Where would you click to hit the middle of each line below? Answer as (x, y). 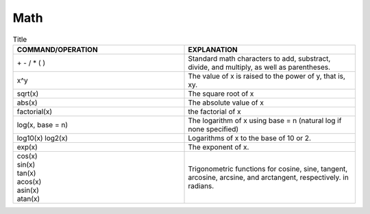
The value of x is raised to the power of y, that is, (267, 76)
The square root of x (221, 94)
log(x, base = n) (42, 124)
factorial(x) (35, 111)
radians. (201, 186)
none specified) (213, 129)
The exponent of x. (219, 147)
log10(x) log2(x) (42, 138)
